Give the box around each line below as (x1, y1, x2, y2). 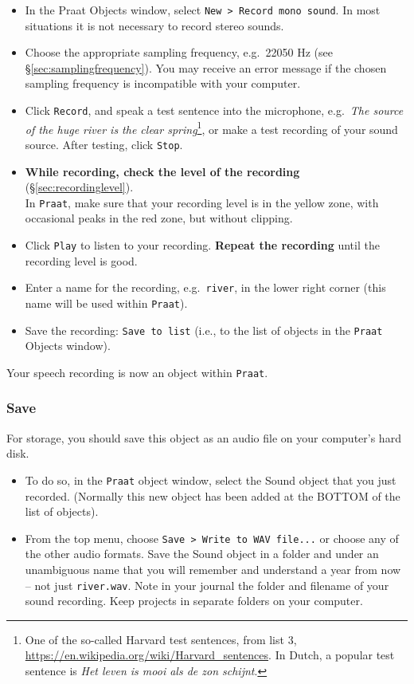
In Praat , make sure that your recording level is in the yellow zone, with (25, 194, 379, 210)
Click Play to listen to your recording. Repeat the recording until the (25, 237, 380, 254)
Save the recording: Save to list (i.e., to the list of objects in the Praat (25, 321, 383, 338)
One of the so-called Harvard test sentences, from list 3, (25, 631, 297, 647)
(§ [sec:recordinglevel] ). (25, 179, 134, 195)
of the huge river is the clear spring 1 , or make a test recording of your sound (25, 118, 398, 137)
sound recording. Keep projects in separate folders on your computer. (25, 592, 363, 609)
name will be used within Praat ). (25, 294, 188, 311)
